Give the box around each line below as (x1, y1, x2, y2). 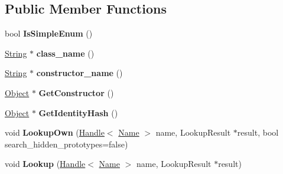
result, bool (237, 126, 279, 139)
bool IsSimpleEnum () (5, 27, 93, 40)
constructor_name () (36, 67, 123, 79)
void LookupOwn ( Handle (5, 126, 105, 139)
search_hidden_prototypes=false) (5, 137, 128, 150)
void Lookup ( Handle (5, 157, 86, 170)
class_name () (36, 47, 95, 59)
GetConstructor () (38, 86, 114, 99)
